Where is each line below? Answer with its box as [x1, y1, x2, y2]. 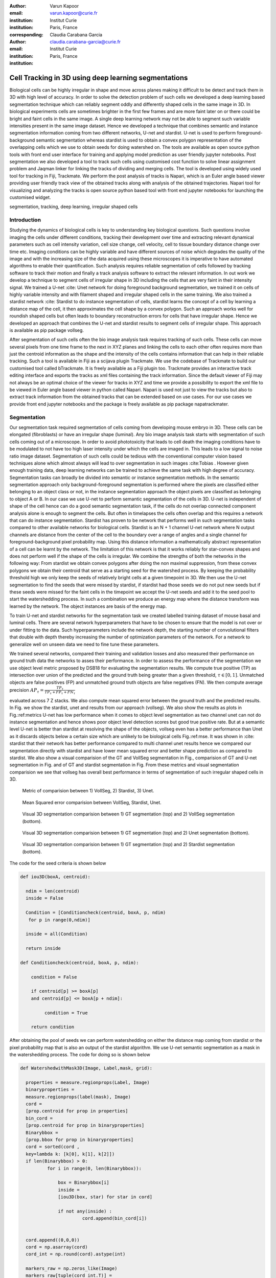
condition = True [44, 1010, 88, 1016]
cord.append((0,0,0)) [26, 1237, 80, 1243]
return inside [26, 946, 61, 951]
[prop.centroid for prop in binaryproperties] [26, 1123, 145, 1128]
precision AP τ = [9, 687, 44, 694]
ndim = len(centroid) [26, 888, 80, 894]
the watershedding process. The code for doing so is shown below [9, 1052, 150, 1058]
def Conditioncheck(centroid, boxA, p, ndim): [20, 960, 139, 966]
